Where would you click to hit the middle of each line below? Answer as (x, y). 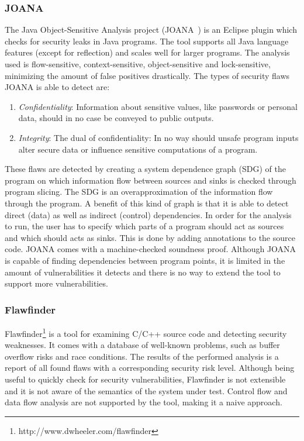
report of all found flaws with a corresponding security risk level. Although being (150, 368)
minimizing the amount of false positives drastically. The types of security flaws (147, 75)
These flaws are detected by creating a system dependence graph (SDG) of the (145, 169)
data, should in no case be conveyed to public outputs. (116, 118)
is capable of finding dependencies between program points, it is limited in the (145, 260)
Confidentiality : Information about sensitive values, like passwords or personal (158, 106)
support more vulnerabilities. (56, 283)
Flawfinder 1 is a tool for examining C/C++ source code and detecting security (146, 332)
